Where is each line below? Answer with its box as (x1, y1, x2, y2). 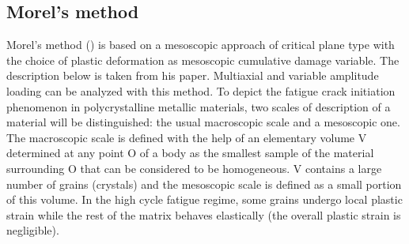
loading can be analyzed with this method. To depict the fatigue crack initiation (6, 82, 396, 99)
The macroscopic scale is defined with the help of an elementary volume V (6, 129, 367, 145)
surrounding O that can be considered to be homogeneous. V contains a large (6, 160, 382, 176)
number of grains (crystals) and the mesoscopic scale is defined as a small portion (6, 175, 402, 192)
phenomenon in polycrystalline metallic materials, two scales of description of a (6, 98, 391, 114)
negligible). (6, 222, 59, 238)
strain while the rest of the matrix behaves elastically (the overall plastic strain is (6, 206, 401, 223)
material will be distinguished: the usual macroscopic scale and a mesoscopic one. (6, 114, 400, 130)
